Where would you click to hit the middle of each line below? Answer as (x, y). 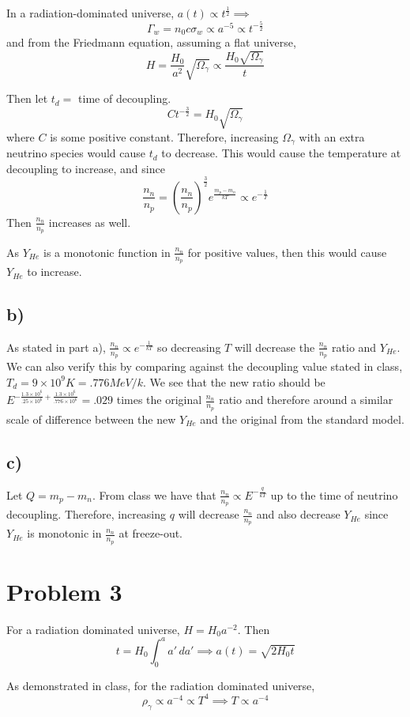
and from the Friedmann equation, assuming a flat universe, (151, 42)
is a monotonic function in (107, 252)
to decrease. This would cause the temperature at (281, 153)
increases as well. (90, 222)
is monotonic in (64, 533)
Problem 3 (64, 591)
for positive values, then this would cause (287, 252)
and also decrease (298, 514)
